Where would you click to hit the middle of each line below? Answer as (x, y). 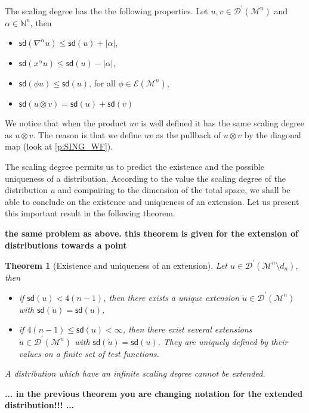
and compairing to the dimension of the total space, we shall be (174, 190)
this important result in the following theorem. (90, 213)
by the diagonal (273, 134)
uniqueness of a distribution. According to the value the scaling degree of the (145, 178)
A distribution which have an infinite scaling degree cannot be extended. (135, 373)
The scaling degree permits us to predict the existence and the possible (135, 167)
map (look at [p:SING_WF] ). (59, 146)
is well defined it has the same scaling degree (223, 123)
